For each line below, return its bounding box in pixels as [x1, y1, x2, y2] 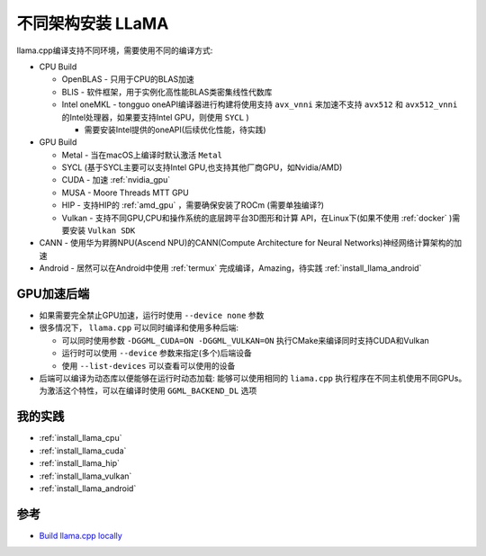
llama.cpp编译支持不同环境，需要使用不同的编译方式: [16, 45, 213, 56]
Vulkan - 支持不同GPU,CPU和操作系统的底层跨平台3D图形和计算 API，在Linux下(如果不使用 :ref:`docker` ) [61, 212, 453, 223]
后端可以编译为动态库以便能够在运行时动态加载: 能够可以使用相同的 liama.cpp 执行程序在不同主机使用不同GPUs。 [39, 373, 467, 384]
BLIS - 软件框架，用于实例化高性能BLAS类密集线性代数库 [61, 86, 273, 97]
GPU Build [39, 137, 77, 148]
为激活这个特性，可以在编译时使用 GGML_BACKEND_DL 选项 [39, 385, 257, 396]
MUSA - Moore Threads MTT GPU [61, 187, 189, 198]
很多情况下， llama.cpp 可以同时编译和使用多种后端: [39, 322, 238, 333]
